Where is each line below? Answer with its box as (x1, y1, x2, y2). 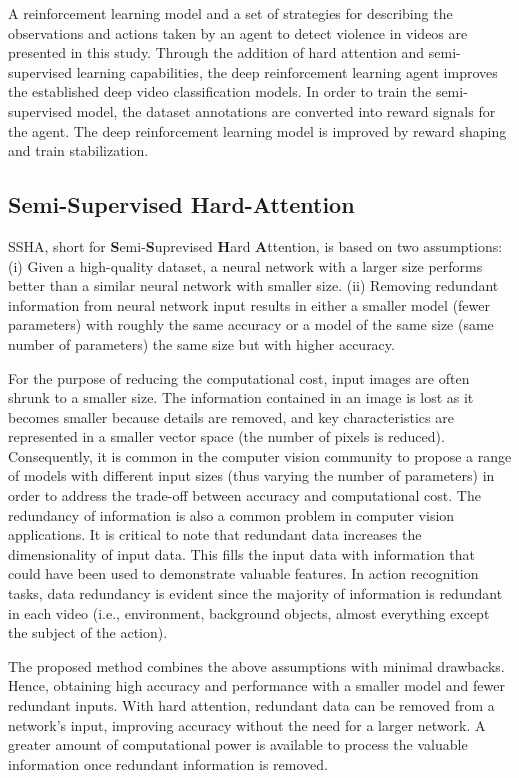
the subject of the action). (8, 622, 168, 643)
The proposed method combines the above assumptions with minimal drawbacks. (8, 655, 505, 676)
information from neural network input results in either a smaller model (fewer (8, 294, 491, 315)
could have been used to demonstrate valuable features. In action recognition (8, 563, 479, 584)
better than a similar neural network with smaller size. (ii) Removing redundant (8, 275, 499, 296)
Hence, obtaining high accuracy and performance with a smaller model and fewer (8, 675, 505, 696)
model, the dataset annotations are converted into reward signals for (76, 100, 496, 121)
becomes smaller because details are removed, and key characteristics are (8, 406, 454, 427)
